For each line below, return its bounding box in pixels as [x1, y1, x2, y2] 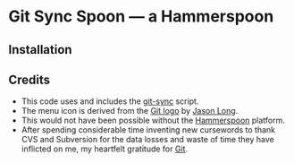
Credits [8, 72, 51, 87]
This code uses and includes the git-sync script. [21, 96, 199, 107]
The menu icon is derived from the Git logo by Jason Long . [21, 106, 239, 116]
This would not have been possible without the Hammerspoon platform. [21, 115, 285, 126]
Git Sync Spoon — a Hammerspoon [8, 6, 274, 27]
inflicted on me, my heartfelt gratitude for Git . [21, 143, 189, 154]
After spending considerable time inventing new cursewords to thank [21, 124, 276, 135]
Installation [8, 42, 72, 57]
